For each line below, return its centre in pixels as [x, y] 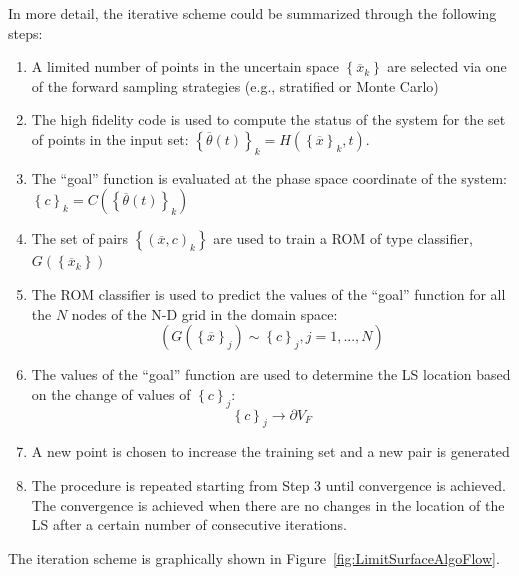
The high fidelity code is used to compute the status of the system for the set [268, 119]
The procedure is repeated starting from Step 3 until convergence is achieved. [268, 484]
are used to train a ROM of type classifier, [343, 238]
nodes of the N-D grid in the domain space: [204, 313]
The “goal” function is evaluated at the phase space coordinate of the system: [269, 177]
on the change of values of [111, 393]
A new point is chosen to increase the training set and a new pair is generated [270, 451]
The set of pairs [80, 238]
